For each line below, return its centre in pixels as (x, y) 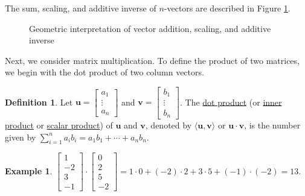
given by (21, 137)
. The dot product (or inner (231, 102)
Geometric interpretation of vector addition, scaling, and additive (150, 28)
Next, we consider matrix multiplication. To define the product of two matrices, (152, 60)
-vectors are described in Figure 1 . (227, 8)
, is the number (272, 125)
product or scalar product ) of (59, 125)
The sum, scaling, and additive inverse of (81, 8)
